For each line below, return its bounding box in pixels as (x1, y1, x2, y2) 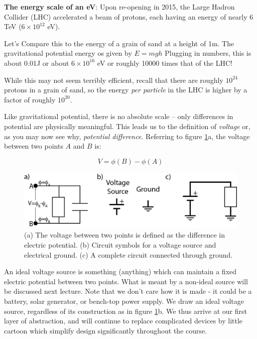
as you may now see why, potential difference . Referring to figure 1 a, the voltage (4, 131, 250, 141)
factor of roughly (4, 94, 56, 104)
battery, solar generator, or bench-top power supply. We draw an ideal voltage (4, 296, 244, 306)
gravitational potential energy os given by (4, 48, 132, 58)
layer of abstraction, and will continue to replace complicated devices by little (4, 315, 243, 326)
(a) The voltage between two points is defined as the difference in (24, 230, 225, 240)
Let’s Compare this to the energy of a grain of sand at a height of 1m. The (4, 38, 234, 48)
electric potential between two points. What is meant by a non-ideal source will (4, 276, 248, 286)
